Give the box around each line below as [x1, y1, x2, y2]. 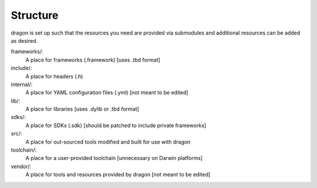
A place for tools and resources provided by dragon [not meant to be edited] [25, 171, 211, 178]
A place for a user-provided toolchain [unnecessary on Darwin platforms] [25, 155, 203, 162]
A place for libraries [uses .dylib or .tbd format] [25, 105, 139, 112]
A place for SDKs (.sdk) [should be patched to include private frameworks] [25, 122, 207, 129]
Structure [11, 9, 59, 22]
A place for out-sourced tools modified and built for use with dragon [25, 138, 191, 145]
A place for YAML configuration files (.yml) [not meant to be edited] [25, 89, 188, 96]
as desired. [11, 37, 38, 44]
